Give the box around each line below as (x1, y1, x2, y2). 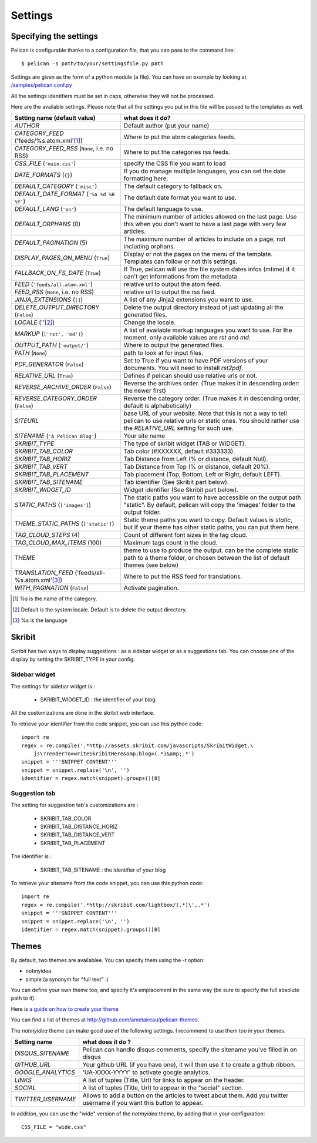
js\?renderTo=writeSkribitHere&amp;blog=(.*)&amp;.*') (33, 750, 195, 757)
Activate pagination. (123, 584, 179, 592)
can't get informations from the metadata (123, 273, 238, 281)
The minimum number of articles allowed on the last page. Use (123, 213, 297, 221)
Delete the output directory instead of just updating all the (123, 303, 284, 311)
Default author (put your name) (123, 122, 210, 130)
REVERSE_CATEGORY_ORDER (14, 394, 97, 402)
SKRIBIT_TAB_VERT (14, 463, 68, 471)
